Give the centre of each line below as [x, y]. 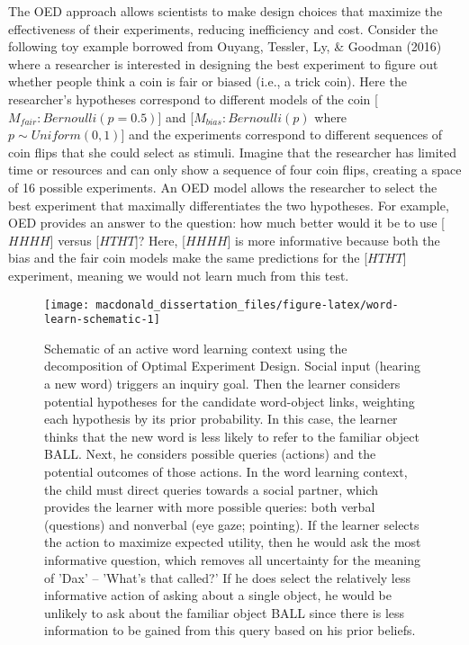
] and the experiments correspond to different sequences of [282, 134]
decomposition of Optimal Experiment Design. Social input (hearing [232, 366]
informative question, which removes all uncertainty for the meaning [232, 559]
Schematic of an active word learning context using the [196, 348]
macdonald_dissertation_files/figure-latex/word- [247, 305]
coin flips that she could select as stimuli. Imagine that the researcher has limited [232, 152]
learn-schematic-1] [102, 320]
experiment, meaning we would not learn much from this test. [179, 275]
